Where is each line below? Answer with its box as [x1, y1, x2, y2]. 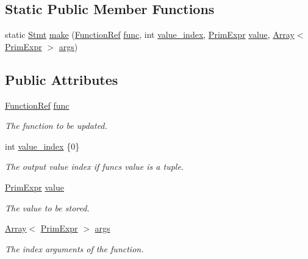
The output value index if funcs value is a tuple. [5, 160, 184, 173]
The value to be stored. [5, 201, 90, 214]
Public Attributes [5, 70, 118, 89]
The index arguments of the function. [5, 242, 144, 255]
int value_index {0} [5, 139, 80, 152]
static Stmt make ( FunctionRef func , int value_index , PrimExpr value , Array [5, 28, 295, 41]
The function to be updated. [5, 119, 107, 132]
